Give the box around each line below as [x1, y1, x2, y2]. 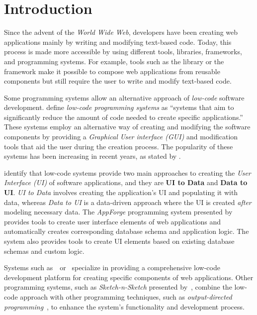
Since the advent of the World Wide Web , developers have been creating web [4, 27, 238, 37]
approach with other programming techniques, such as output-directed [20, 291, 232, 302]
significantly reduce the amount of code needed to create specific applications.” [4, 111, 243, 122]
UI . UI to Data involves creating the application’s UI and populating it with [4, 187, 238, 198]
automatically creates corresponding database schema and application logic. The [4, 226, 249, 236]
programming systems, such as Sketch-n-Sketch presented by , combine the [4, 282, 232, 292]
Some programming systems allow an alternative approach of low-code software [4, 92, 245, 103]
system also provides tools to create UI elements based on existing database [4, 236, 235, 246]
